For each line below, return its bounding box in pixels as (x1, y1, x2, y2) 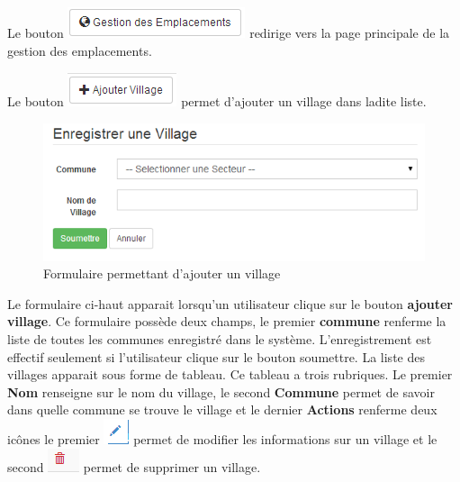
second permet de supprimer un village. (7, 457, 261, 476)
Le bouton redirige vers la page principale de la (7, 23, 450, 41)
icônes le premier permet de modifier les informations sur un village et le (7, 429, 437, 448)
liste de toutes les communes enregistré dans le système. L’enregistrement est (7, 329, 432, 348)
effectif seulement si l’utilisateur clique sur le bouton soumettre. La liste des (7, 347, 425, 366)
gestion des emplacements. (7, 41, 152, 59)
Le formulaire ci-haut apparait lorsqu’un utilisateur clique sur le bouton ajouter (7, 294, 453, 313)
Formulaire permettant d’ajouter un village (43, 264, 281, 283)
